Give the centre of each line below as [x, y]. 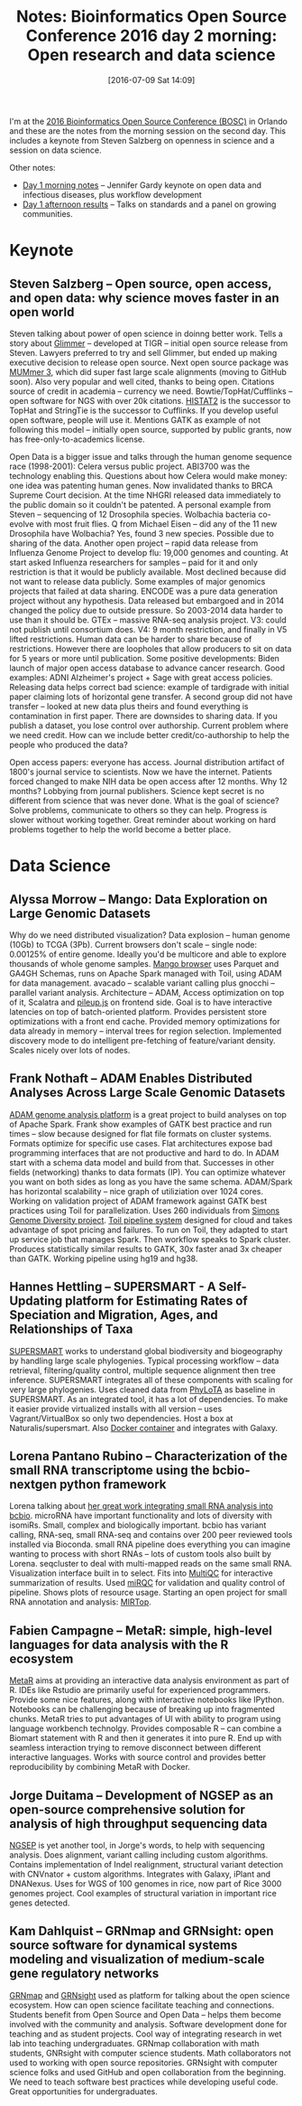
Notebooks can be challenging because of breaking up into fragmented [142, 1709]
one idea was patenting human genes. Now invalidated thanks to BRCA [141, 485]
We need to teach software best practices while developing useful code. [144, 2082]
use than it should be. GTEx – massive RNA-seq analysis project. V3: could [148, 620]
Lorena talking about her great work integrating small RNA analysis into [141, 1506]
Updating [36, 1301]
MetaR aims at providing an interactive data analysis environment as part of [150, 1680]
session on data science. [55, 150]
